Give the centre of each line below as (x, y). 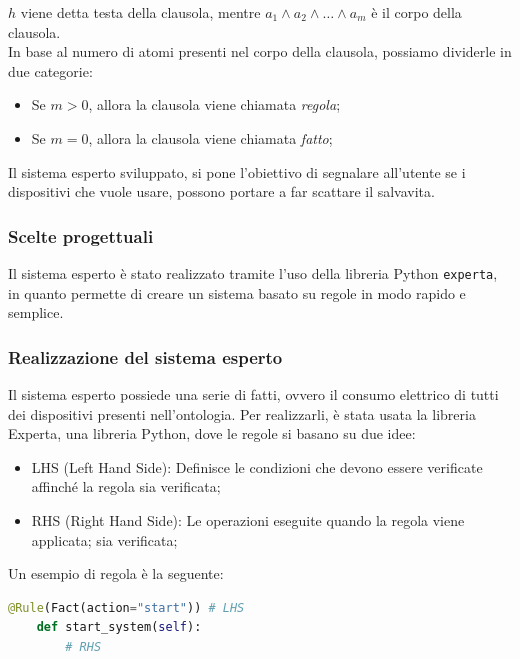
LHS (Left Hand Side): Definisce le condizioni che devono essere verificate (257, 466)
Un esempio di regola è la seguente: (116, 573)
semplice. (36, 312)
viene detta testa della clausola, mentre (140, 12)
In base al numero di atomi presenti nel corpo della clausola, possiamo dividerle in (260, 51)
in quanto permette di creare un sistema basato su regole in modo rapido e (237, 292)
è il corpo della (416, 12)
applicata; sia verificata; (104, 539)
